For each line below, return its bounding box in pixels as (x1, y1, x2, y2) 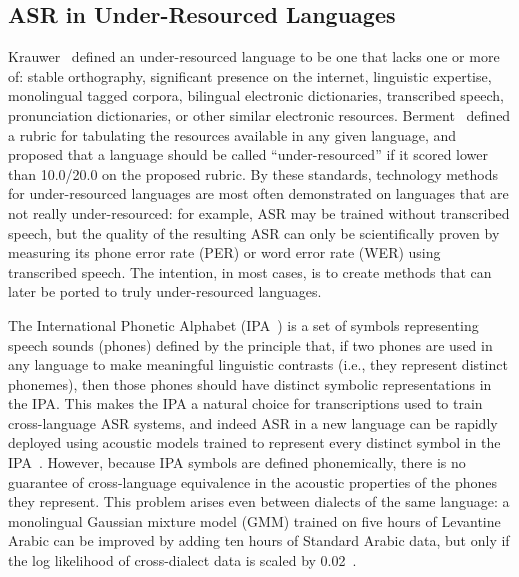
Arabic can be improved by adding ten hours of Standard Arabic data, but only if (8, 530, 510, 551)
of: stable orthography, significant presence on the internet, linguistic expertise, (8, 65, 492, 86)
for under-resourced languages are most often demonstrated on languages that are (8, 183, 509, 204)
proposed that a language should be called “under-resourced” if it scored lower (8, 144, 489, 165)
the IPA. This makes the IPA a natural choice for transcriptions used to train (8, 393, 483, 414)
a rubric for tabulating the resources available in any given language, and (8, 124, 456, 145)
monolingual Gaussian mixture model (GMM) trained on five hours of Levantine (8, 510, 501, 531)
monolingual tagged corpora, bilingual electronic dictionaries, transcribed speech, (8, 85, 504, 106)
